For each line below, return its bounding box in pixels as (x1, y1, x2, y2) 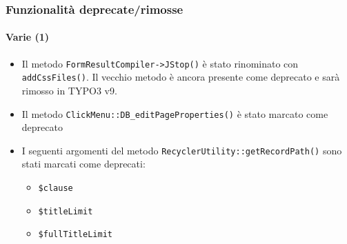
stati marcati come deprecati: (21, 156, 146, 171)
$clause (38, 183, 73, 194)
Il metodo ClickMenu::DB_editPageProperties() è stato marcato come (21, 106, 328, 121)
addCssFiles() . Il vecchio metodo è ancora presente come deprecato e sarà (21, 70, 340, 84)
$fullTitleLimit (38, 230, 112, 240)
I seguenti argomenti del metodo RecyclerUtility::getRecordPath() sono (21, 143, 342, 157)
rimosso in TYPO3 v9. (21, 83, 117, 97)
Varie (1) (6, 30, 50, 44)
